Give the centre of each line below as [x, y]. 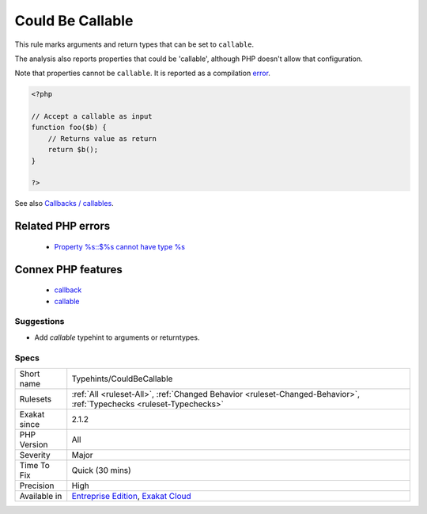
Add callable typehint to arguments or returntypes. [117, 337]
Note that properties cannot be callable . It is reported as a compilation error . [142, 73]
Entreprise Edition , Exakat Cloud [131, 496]
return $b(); [73, 150]
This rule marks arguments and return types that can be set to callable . [134, 44]
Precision [37, 485]
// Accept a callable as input [92, 116]
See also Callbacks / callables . [64, 204]
